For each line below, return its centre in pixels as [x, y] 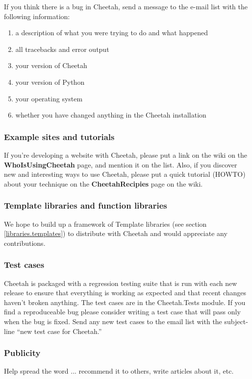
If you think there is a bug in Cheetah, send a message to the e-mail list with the [126, 6]
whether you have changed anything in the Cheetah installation [111, 115]
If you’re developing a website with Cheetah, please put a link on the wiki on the [126, 154]
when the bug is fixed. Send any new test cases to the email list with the [113, 321]
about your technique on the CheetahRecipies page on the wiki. [103, 183]
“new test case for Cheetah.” [59, 331]
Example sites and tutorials [59, 136]
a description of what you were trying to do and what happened [112, 33]
